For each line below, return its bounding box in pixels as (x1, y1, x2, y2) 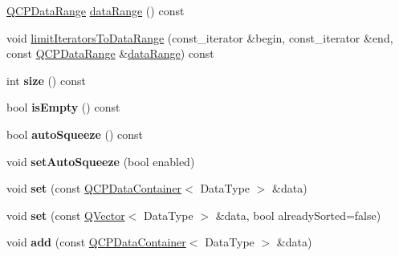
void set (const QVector (6, 206, 125, 223)
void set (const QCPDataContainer (6, 180, 182, 197)
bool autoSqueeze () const (6, 125, 144, 142)
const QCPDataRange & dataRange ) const (6, 45, 214, 62)
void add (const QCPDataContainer (6, 234, 186, 250)
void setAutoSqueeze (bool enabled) (6, 152, 195, 169)
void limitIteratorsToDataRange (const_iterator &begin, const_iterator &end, (6, 29, 393, 46)
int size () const (6, 71, 86, 88)
